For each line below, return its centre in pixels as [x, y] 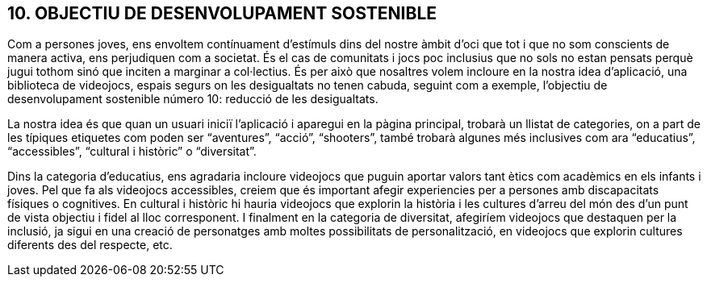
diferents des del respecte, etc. [90, 245]
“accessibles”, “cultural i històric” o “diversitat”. [132, 152]
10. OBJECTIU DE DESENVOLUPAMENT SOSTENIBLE [222, 13]
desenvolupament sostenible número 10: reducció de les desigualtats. [193, 99]
